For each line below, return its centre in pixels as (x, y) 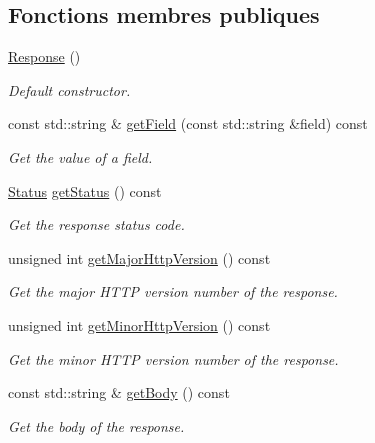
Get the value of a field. (80, 156)
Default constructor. (69, 89)
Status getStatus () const (85, 190)
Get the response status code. (96, 224)
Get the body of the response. (96, 425)
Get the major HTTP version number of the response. (173, 291)
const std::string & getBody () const (119, 392)
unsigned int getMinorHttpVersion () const (139, 324)
